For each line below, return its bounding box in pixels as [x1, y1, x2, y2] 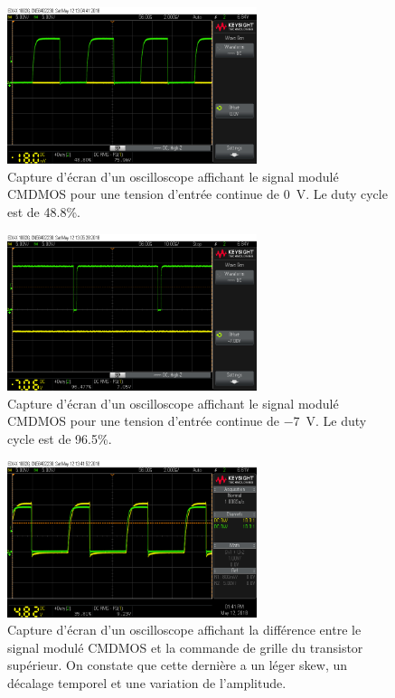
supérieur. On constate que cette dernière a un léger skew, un [7, 656, 348, 674]
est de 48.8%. [7, 203, 80, 222]
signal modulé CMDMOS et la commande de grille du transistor [7, 637, 363, 656]
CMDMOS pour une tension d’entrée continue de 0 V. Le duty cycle [7, 184, 388, 203]
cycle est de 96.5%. [7, 429, 112, 448]
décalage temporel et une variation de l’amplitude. [7, 673, 287, 692]
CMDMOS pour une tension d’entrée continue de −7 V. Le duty [7, 411, 367, 430]
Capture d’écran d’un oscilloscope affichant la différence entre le [7, 620, 362, 639]
